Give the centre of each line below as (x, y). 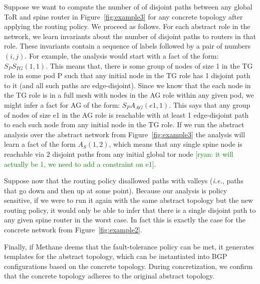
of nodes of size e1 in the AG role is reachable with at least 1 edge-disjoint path (126, 114)
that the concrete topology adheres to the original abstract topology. (109, 276)
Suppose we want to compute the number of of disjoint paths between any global (128, 7)
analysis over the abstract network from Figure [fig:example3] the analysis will (125, 134)
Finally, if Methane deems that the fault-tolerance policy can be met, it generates (129, 246)
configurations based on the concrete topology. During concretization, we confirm (128, 266)
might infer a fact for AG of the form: (62, 104)
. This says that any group (210, 104)
